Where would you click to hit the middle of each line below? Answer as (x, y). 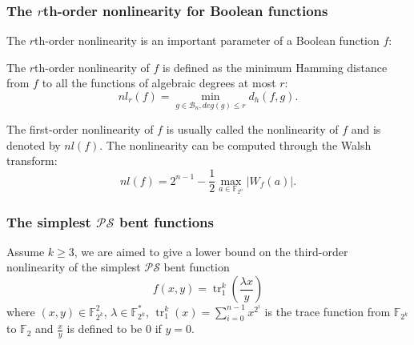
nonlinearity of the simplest (74, 267)
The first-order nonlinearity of (80, 129)
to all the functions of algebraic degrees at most (159, 83)
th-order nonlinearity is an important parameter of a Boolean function (207, 40)
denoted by (34, 144)
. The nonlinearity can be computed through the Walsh (235, 144)
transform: (32, 160)
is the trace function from (328, 311)
